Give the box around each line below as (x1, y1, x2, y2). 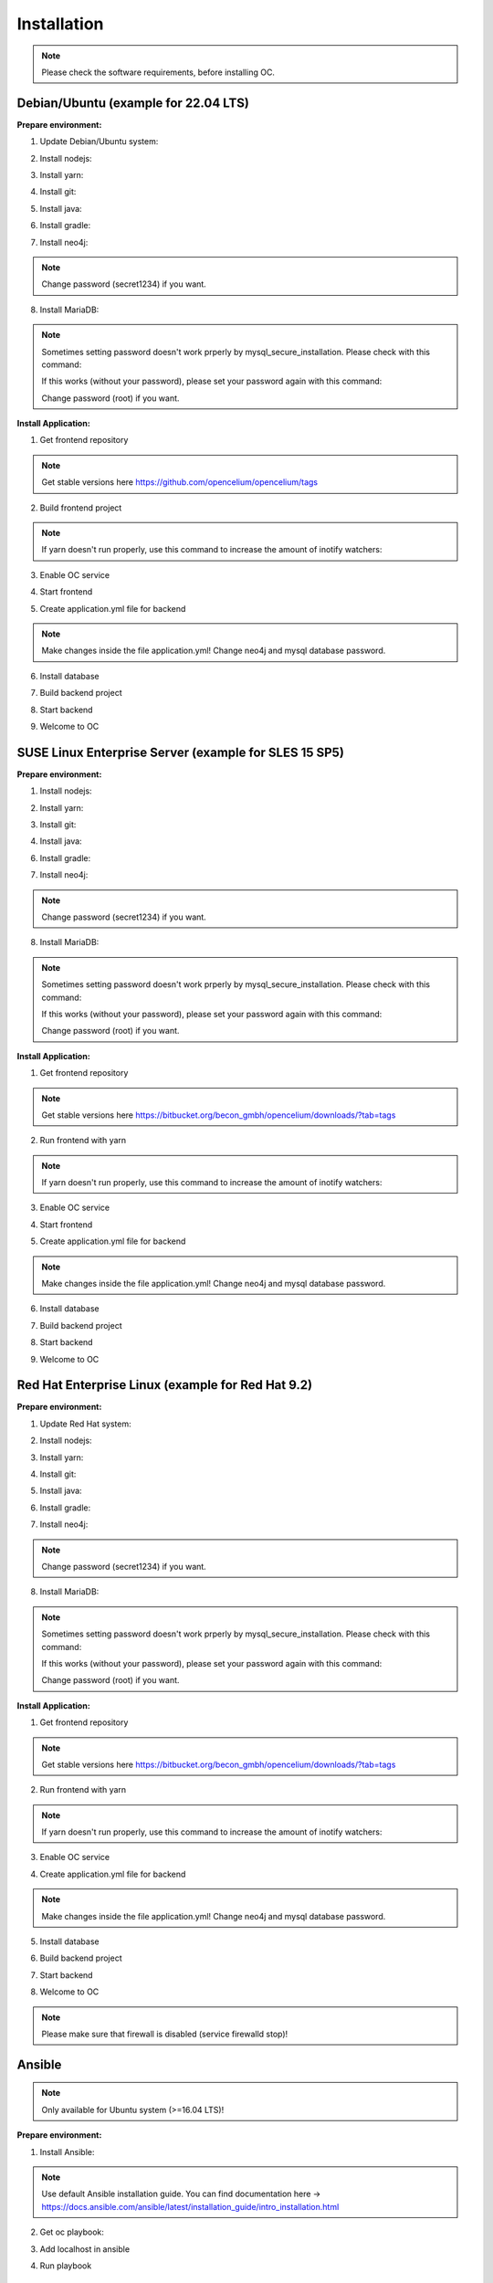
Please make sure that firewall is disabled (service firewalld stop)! (41, 2028, 288, 2039)
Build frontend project (39, 502, 122, 513)
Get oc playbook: (39, 2226, 105, 2237)
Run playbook (39, 2260, 92, 2271)
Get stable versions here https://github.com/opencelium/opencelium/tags (41, 477, 319, 488)
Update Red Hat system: (39, 1418, 131, 1429)
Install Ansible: (39, 2146, 95, 2157)
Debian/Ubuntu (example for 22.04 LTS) (16, 95, 250, 110)
